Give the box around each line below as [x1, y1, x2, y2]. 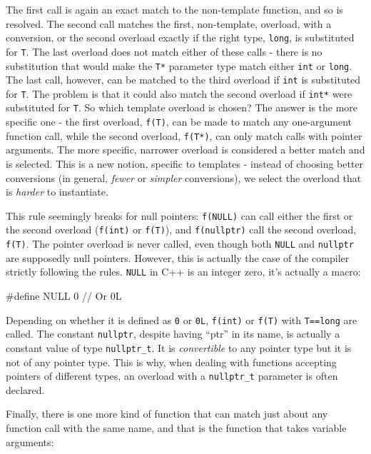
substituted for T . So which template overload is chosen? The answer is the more [6, 100, 358, 115]
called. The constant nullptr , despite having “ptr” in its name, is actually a [6, 326, 340, 341]
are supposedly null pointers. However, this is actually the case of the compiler [6, 250, 350, 265]
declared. [6, 382, 45, 397]
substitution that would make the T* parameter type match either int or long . [6, 58, 352, 73]
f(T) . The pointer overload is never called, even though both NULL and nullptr [6, 236, 354, 251]
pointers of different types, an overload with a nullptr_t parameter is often [6, 368, 338, 383]
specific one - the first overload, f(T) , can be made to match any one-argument [6, 114, 352, 129]
